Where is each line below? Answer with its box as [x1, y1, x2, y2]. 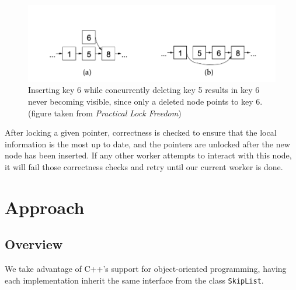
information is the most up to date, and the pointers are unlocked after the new [5, 137, 290, 150]
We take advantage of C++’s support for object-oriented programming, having [5, 263, 287, 275]
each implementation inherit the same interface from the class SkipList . [5, 274, 264, 286]
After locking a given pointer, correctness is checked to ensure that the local [5, 126, 277, 139]
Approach [5, 195, 85, 219]
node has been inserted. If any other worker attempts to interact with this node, [5, 149, 292, 161]
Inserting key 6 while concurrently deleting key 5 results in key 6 [28, 84, 260, 96]
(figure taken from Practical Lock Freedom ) [28, 106, 182, 119]
